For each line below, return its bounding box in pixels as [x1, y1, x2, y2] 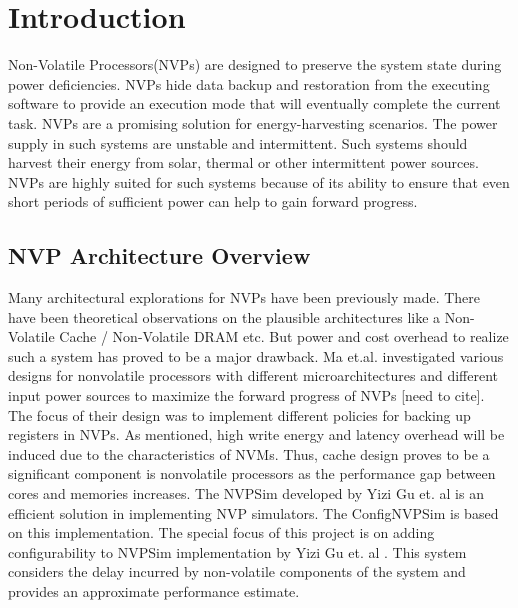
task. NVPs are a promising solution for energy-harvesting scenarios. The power [8, 112, 498, 133]
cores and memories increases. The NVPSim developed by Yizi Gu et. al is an [8, 483, 484, 504]
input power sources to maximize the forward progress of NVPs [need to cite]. [8, 385, 485, 406]
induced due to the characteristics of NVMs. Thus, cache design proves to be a [8, 443, 490, 464]
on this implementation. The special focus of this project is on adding [8, 522, 435, 543]
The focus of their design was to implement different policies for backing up [8, 404, 471, 425]
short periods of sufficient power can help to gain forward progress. [8, 191, 418, 212]
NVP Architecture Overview [8, 240, 311, 271]
